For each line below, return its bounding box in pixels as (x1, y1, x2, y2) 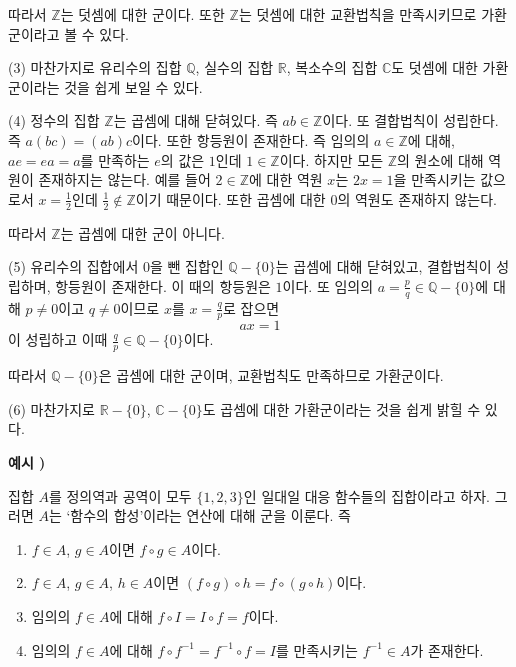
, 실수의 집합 (195, 57, 274, 78)
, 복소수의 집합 (286, 57, 378, 78)
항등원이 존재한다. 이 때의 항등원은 (55, 275, 271, 296)
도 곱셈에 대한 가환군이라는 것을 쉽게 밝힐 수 (202, 398, 481, 419)
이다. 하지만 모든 (279, 149, 384, 170)
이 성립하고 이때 (8, 329, 108, 350)
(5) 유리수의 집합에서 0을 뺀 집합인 (8, 256, 224, 277)
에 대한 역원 (248, 169, 323, 190)
